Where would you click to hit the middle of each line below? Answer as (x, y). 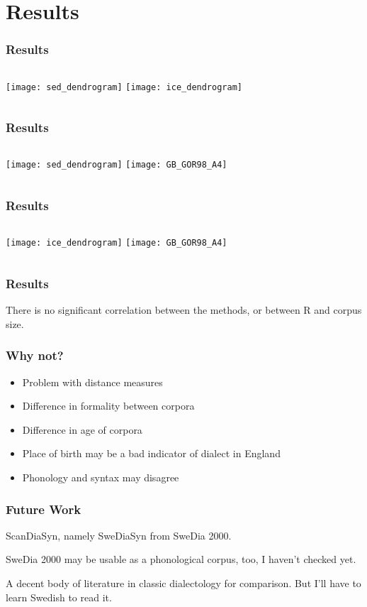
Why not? (35, 355)
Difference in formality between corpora (108, 406)
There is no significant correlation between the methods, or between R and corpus (184, 310)
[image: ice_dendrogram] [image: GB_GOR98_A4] (117, 243)
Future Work (44, 509)
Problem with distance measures (92, 382)
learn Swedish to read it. (59, 597)
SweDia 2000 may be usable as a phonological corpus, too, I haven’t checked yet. (181, 559)
